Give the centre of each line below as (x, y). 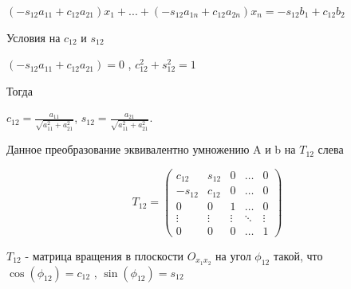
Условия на (34, 37)
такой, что (298, 255)
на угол (233, 255)
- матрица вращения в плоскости (104, 255)
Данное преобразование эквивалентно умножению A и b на (151, 149)
